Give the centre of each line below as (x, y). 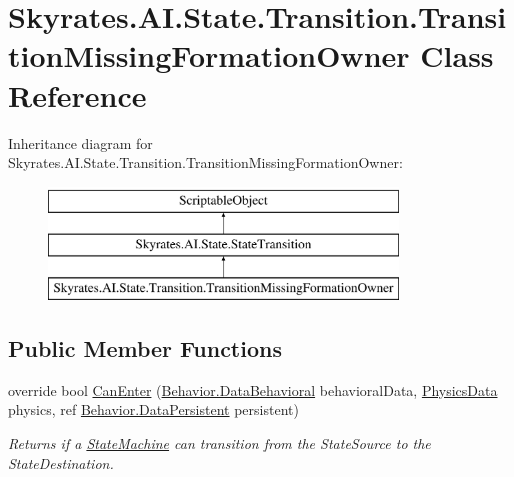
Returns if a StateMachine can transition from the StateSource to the (219, 443)
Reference (77, 94)
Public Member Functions (145, 348)
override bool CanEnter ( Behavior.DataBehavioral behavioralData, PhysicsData (253, 389)
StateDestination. (61, 462)
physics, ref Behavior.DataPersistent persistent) (153, 409)
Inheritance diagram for (80, 142)
